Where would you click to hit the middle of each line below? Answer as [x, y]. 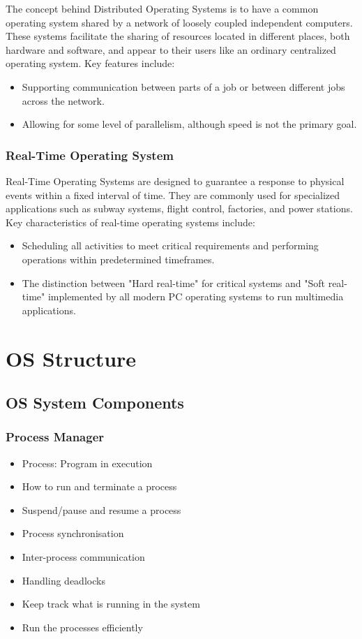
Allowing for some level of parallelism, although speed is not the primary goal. [189, 124]
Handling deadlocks [63, 580]
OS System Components [95, 403]
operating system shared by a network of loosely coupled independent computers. [179, 22]
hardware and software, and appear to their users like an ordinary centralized [171, 49]
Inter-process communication [83, 557]
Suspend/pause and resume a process [101, 509]
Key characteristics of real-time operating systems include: [130, 222]
